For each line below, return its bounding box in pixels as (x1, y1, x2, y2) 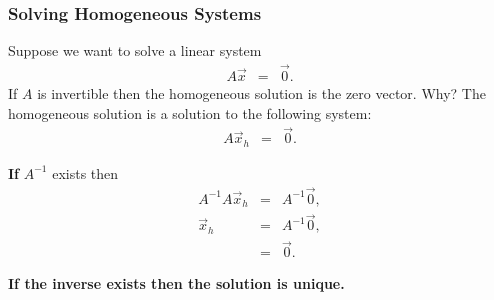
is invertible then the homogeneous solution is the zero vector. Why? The (37, 83, 486, 104)
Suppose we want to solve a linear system (8, 40, 262, 61)
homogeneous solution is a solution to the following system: (8, 102, 372, 123)
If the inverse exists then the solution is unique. (8, 273, 345, 294)
